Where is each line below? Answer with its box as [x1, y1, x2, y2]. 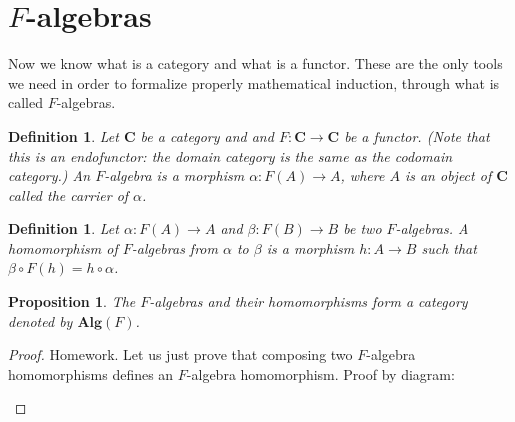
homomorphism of [8, 237, 118, 258]
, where [340, 165, 385, 186]
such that [421, 237, 477, 258]
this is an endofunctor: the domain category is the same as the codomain [8, 145, 453, 166]
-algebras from [131, 237, 218, 258]
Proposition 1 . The [8, 291, 136, 312]
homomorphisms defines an [8, 363, 174, 384]
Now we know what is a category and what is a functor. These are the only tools [8, 53, 503, 74]
